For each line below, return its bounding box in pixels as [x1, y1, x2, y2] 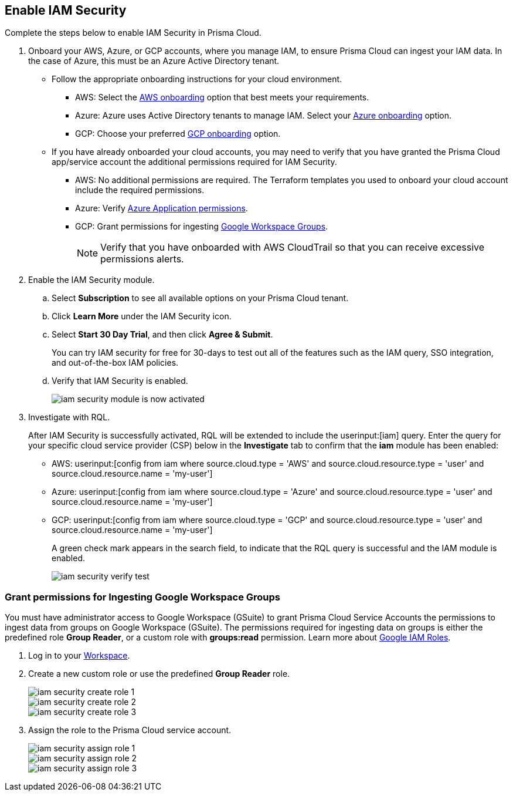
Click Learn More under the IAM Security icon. [52, 311, 232, 322]
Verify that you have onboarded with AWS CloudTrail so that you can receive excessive [100, 241, 485, 254]
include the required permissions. [75, 185, 205, 195]
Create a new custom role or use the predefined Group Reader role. [28, 669, 290, 679]
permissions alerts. [100, 253, 184, 265]
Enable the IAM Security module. [28, 275, 155, 285]
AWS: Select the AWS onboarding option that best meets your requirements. [75, 92, 369, 103]
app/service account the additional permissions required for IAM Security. [52, 157, 337, 167]
